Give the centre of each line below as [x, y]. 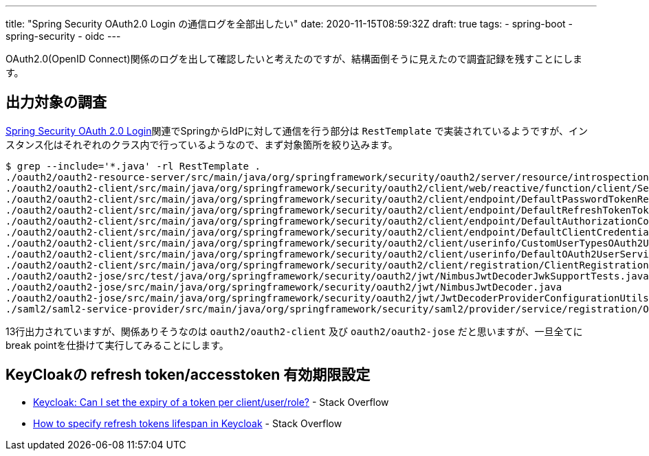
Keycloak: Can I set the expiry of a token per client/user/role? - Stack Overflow [211, 402]
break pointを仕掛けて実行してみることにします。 [117, 345]
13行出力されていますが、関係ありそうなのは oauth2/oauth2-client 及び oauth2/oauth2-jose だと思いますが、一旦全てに [294, 331]
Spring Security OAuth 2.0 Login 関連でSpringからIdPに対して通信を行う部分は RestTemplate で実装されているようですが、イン [297, 130]
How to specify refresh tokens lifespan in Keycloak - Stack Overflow [188, 423]
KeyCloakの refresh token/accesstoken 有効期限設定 [188, 375]
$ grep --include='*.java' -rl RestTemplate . [133, 166]
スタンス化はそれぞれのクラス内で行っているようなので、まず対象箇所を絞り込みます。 [202, 144]
